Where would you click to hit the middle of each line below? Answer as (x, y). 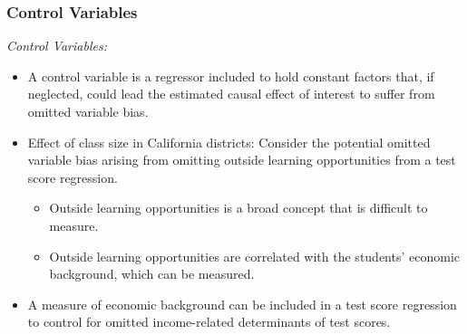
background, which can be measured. (152, 274)
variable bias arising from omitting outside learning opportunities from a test (242, 160)
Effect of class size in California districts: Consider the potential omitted (229, 142)
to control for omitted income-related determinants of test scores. (209, 322)
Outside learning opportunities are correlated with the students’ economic (255, 256)
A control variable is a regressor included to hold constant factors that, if (231, 76)
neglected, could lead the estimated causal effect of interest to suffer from (231, 94)
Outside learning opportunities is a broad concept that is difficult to (238, 208)
